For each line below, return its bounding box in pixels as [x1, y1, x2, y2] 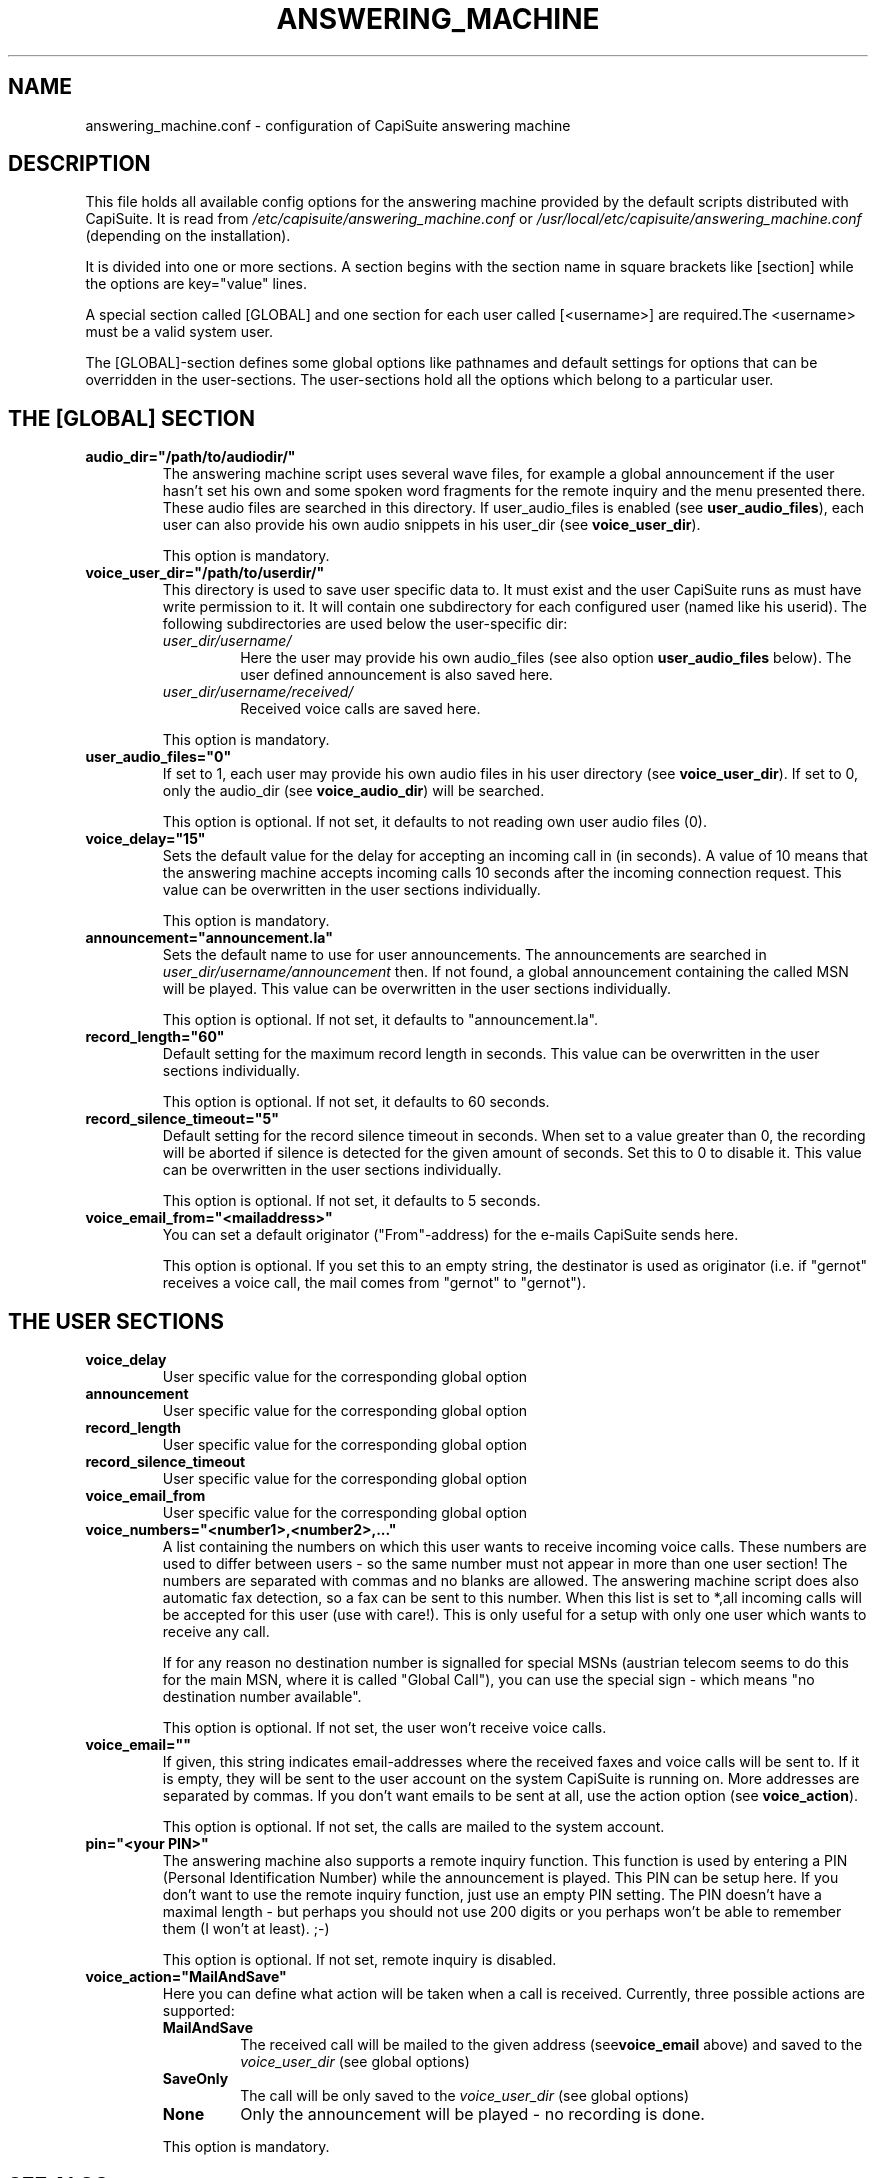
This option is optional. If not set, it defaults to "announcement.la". [162, 1011, 598, 1029]
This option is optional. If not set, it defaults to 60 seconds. [162, 1093, 550, 1111]
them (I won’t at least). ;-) [162, 1920, 330, 1938]
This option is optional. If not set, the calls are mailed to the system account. [162, 1818, 665, 1836]
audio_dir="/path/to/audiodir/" [85, 448, 296, 466]
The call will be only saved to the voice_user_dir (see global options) [240, 2087, 690, 2105]
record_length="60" [85, 1028, 225, 1046]
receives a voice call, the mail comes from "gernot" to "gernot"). [162, 1274, 586, 1292]
